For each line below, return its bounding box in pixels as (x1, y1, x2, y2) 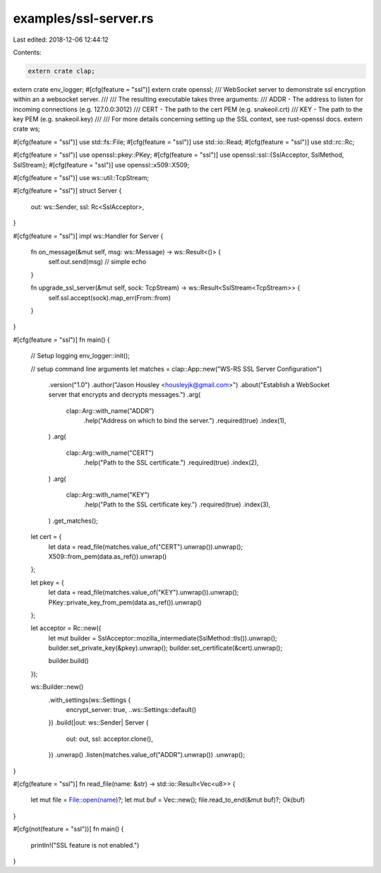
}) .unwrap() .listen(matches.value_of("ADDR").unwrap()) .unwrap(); (48, 751, 246, 759)
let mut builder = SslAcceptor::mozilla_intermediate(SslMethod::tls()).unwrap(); (48, 634, 278, 642)
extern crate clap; (28, 67, 95, 75)
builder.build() (48, 657, 90, 665)
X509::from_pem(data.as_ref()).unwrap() (48, 552, 167, 561)
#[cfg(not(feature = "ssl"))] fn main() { (13, 825, 124, 833)
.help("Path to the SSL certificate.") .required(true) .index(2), (83, 458, 259, 467)
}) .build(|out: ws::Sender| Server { (48, 718, 149, 727)
